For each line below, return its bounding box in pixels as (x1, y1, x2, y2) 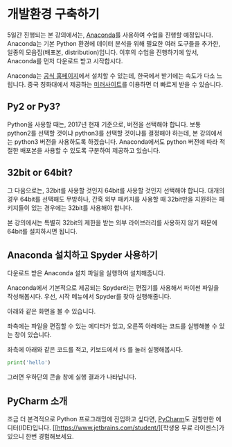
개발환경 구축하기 (7, 6, 100, 22)
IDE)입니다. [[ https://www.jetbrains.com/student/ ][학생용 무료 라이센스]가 (20, 423, 225, 432)
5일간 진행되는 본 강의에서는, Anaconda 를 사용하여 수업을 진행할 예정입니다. (7, 31, 213, 39)
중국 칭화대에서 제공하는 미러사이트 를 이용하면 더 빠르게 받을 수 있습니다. (27, 80, 224, 88)
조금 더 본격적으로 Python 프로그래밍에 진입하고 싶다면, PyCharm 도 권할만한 (7, 415, 215, 423)
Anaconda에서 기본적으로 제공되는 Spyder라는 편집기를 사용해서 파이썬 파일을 (7, 284, 220, 292)
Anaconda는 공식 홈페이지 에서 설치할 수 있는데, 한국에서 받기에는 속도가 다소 (7, 71, 215, 80)
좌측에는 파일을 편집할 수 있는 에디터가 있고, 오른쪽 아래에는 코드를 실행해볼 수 (7, 322, 218, 330)
